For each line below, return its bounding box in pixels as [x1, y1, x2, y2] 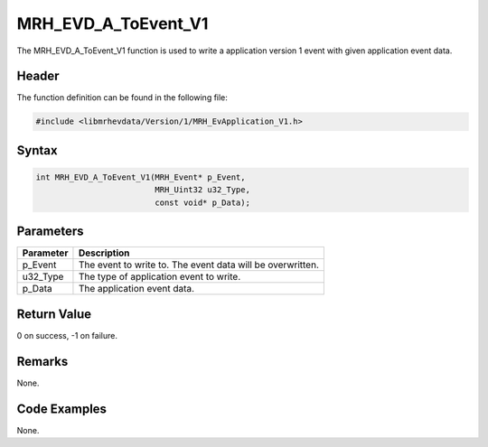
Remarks [16, 353, 69, 369]
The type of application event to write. [78, 271, 241, 284]
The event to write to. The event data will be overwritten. [78, 258, 320, 271]
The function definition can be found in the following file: [16, 92, 228, 103]
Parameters [16, 224, 84, 239]
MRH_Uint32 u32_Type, [155, 185, 250, 195]
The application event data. [78, 283, 194, 295]
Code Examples [16, 401, 108, 416]
